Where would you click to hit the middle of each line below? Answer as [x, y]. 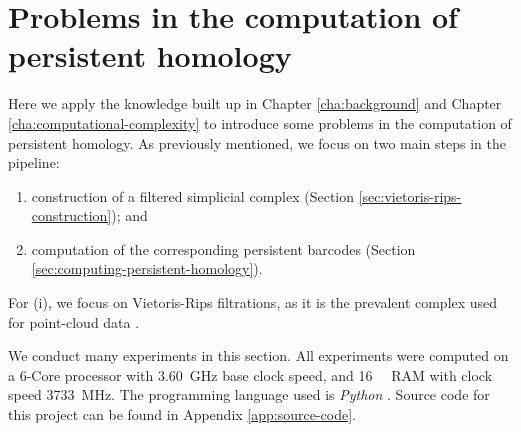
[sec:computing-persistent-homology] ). [147, 268]
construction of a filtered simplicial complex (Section [193, 195]
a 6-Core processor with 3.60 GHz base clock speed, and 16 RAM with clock [250, 374]
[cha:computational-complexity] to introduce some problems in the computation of [260, 122]
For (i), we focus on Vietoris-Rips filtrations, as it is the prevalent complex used [253, 302]
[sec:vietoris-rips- [410, 195]
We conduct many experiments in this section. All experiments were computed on [258, 355]
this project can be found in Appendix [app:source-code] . [182, 414]
